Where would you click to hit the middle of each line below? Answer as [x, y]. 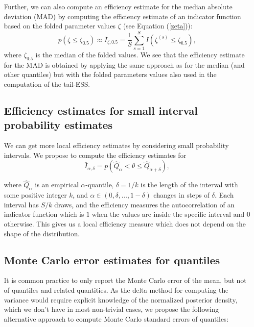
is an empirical [57, 185]
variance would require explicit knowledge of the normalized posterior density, [121, 299]
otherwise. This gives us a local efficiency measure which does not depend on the [125, 224]
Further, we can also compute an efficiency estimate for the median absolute [118, 6]
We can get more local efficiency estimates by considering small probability [116, 145]
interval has [21, 204]
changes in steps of [181, 195]
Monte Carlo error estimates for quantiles [112, 260]
